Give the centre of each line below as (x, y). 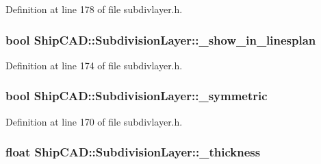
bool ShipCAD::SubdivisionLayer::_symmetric (137, 96)
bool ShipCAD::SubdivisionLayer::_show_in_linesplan (161, 39)
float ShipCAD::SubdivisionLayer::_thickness (133, 152)
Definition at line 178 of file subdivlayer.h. (94, 9)
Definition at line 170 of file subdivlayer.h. (94, 121)
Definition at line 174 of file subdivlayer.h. (94, 65)
